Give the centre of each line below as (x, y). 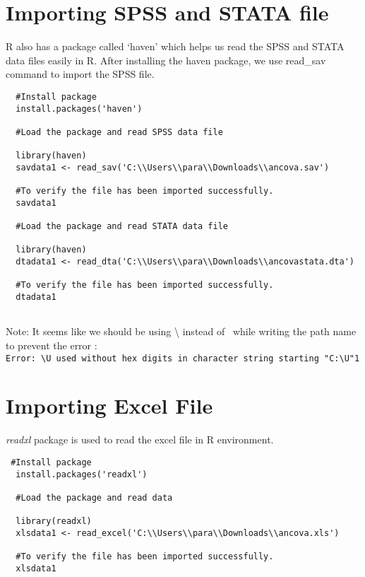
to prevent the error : (52, 345)
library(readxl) (54, 521)
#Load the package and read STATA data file (122, 227)
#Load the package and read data (94, 497)
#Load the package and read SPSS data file (119, 132)
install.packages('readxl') (82, 474)
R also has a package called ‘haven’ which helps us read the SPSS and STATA (175, 46)
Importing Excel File (109, 406)
